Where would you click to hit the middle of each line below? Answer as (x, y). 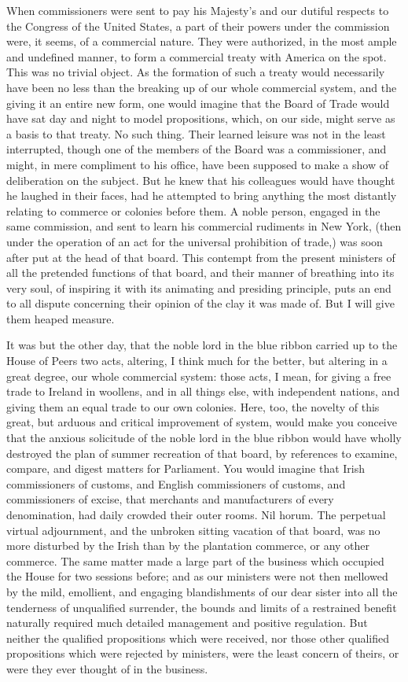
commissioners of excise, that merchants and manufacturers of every (170, 499)
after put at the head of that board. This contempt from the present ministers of (201, 257)
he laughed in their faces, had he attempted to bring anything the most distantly (202, 195)
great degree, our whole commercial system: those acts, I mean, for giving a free (199, 376)
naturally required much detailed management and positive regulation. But (187, 623)
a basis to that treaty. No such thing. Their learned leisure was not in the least (196, 133)
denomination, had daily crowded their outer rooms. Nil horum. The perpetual (196, 514)
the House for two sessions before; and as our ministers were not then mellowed (197, 576)
